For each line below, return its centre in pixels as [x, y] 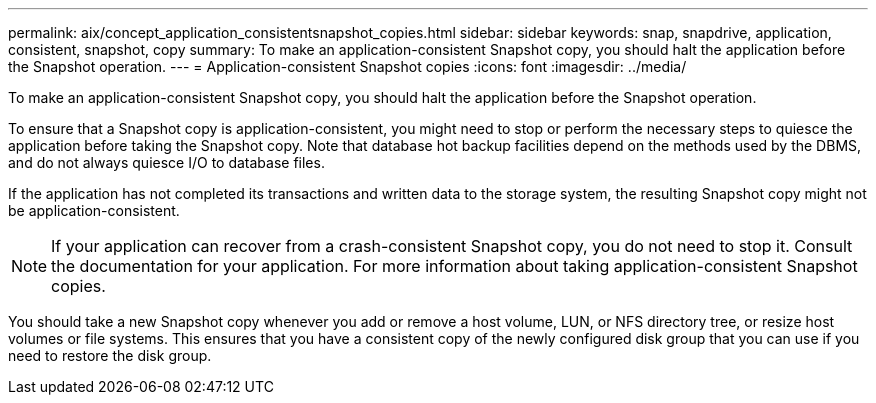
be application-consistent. [94, 210]
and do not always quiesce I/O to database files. [166, 162]
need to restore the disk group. [110, 355]
